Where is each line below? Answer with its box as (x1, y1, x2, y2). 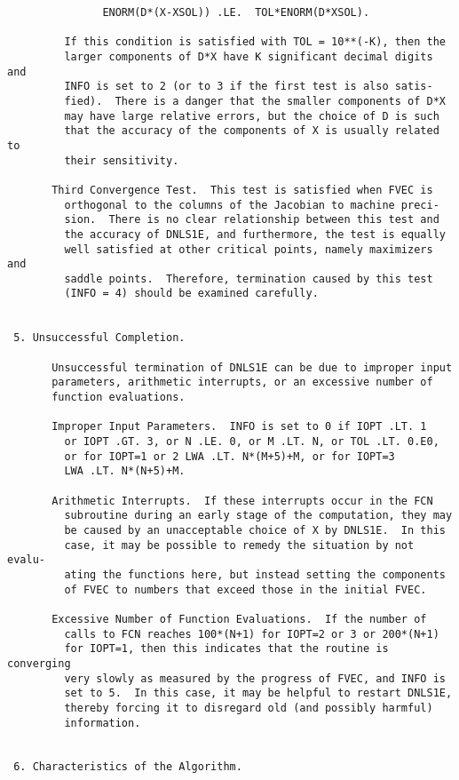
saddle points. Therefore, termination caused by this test (64, 272, 433, 285)
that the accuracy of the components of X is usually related (64, 124, 439, 138)
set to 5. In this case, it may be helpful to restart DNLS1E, (64, 687, 453, 700)
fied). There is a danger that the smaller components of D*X (64, 94, 446, 107)
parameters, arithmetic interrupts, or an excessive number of (51, 376, 433, 389)
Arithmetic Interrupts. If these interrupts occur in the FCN (51, 494, 433, 507)
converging (7, 657, 71, 670)
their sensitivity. (64, 154, 179, 167)
